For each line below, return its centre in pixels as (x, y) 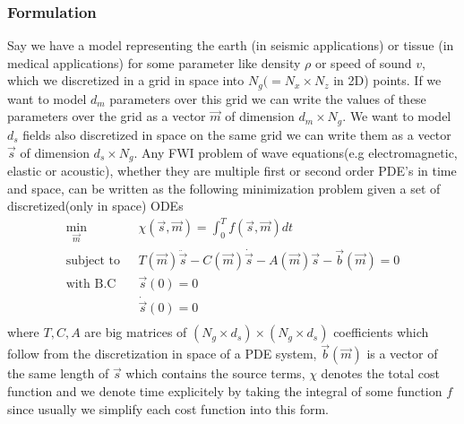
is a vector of (402, 354)
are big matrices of (136, 332)
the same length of (58, 373)
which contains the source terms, (215, 373)
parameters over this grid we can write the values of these (268, 98)
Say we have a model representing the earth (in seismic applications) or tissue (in (231, 45)
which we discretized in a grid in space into (126, 80)
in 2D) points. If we (387, 80)
